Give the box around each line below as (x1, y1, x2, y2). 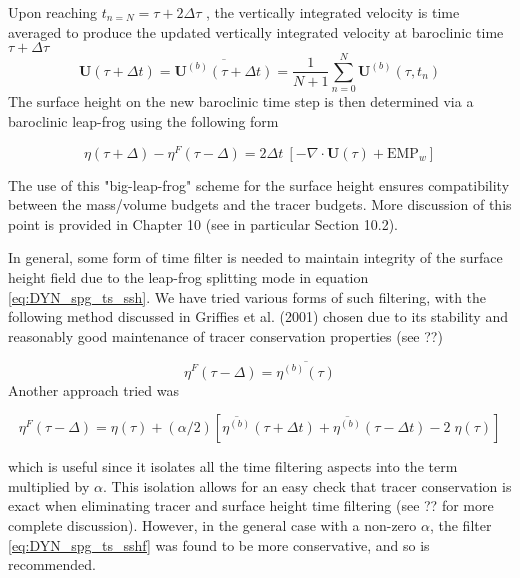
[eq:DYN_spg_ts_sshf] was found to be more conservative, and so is (8, 534, 430, 555)
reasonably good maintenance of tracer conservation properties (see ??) (8, 325, 443, 346)
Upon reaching (8, 2, 98, 22)
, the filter (429, 514, 492, 535)
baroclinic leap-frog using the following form (8, 110, 279, 131)
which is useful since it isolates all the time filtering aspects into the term (8, 456, 458, 477)
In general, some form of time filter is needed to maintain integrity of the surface (8, 247, 503, 268)
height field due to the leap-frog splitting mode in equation (8, 266, 369, 287)
